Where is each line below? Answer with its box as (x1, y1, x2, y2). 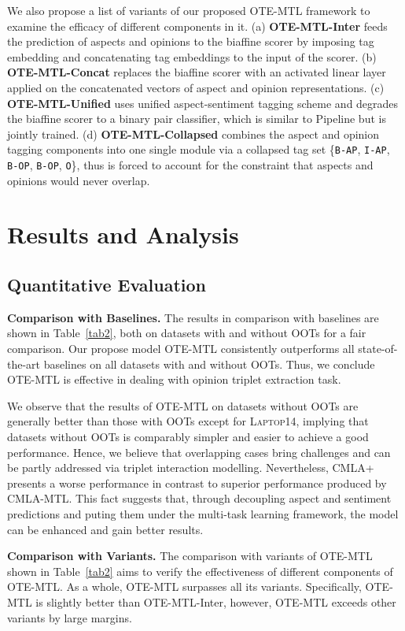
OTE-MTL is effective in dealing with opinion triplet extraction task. (7, 371, 341, 388)
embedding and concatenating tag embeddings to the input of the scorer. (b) (7, 48, 377, 65)
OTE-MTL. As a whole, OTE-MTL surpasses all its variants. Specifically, (7, 578, 362, 595)
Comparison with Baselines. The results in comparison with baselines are (7, 309, 379, 325)
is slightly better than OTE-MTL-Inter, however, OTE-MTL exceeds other (35, 593, 396, 610)
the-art (7, 355, 41, 372)
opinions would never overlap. (7, 172, 150, 188)
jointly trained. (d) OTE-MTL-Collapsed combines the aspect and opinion (7, 125, 380, 142)
